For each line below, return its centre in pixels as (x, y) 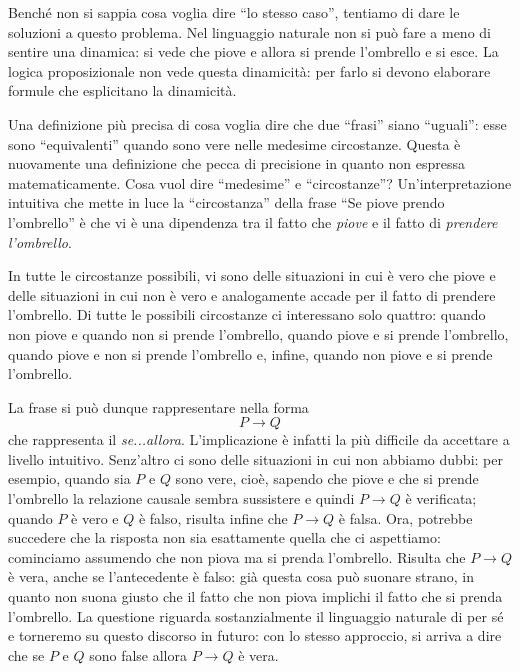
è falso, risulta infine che (213, 517)
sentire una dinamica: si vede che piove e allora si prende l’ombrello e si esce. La (253, 51)
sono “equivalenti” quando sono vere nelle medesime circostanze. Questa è (234, 143)
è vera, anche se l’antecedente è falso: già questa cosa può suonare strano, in (241, 576)
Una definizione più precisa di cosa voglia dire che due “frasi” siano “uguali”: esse (257, 123)
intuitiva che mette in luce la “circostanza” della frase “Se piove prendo (226, 202)
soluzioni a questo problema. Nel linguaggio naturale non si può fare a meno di (249, 31)
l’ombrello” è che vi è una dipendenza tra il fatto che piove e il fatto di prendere (253, 221)
